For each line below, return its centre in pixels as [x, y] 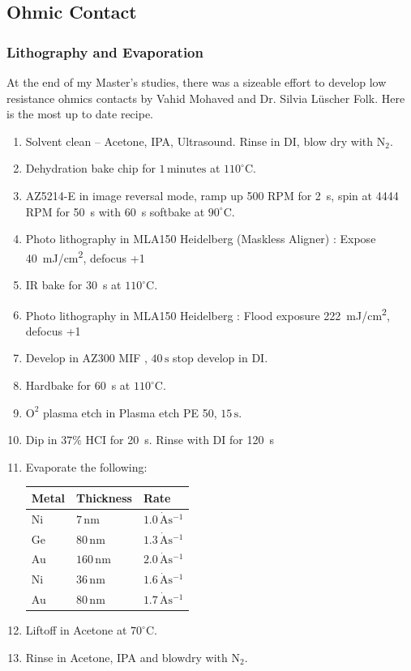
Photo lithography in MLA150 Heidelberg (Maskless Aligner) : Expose [201, 239]
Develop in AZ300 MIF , [86, 358]
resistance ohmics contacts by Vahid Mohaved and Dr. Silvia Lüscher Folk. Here [206, 98]
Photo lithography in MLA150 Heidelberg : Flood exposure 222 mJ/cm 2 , [208, 314]
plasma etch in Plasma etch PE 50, [130, 412]
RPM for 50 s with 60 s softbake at [115, 211]
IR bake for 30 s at [73, 284]
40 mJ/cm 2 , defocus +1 [85, 256]
